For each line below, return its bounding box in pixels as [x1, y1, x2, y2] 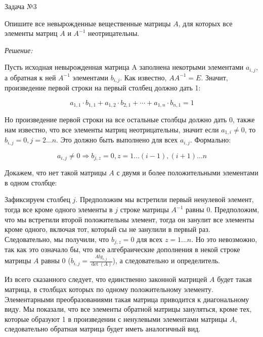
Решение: [5, 44, 33, 55]
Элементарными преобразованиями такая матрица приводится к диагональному [5, 294, 249, 304]
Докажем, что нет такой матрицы [5, 167, 107, 178]
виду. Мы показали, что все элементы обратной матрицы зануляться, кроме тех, [5, 304, 252, 314]
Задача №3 [5, 1, 37, 11]
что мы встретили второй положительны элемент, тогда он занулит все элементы [5, 214, 254, 224]
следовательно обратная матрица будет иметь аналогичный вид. [5, 323, 201, 334]
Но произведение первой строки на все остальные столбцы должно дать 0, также [5, 114, 255, 125]
